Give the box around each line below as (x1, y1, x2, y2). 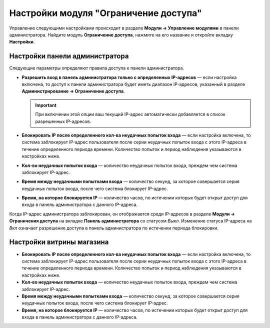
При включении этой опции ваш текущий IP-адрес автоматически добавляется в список (35, 111, 226, 117)
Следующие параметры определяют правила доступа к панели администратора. (9, 65, 184, 71)
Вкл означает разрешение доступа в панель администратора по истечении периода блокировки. (9, 225, 218, 231)
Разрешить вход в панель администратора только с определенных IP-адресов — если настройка (21, 74, 237, 80)
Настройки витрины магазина (9, 238, 109, 246)
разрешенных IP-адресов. (35, 118, 91, 124)
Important (35, 102, 57, 108)
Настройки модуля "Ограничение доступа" (9, 7, 202, 18)
